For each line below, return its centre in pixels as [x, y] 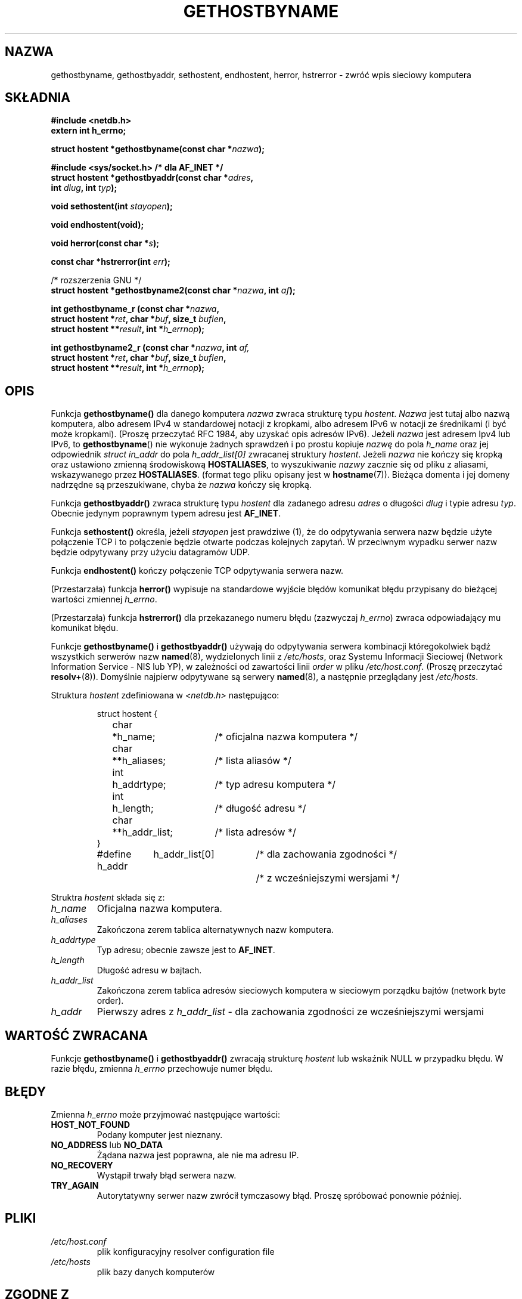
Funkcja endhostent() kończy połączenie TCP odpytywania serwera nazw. [197, 571]
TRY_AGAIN [75, 1185]
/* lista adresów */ [255, 832]
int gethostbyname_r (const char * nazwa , [135, 309]
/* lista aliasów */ [253, 761]
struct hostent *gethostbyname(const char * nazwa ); [158, 149]
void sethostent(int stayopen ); [112, 206]
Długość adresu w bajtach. [149, 970]
